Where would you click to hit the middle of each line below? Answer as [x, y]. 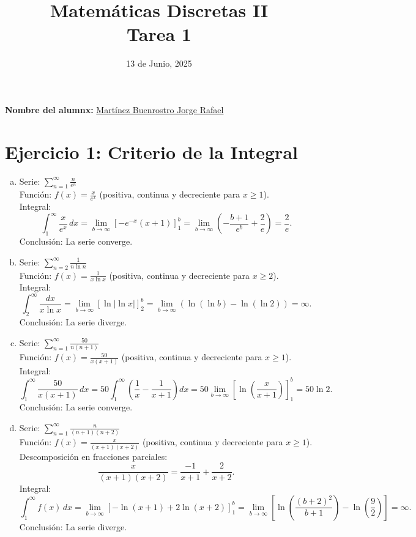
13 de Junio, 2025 [159, 63]
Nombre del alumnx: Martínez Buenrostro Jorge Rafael [114, 109]
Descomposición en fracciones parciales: [93, 456]
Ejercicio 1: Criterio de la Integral [151, 151]
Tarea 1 [159, 34]
